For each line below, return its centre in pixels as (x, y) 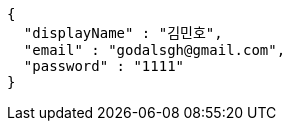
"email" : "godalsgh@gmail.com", (154, 50)
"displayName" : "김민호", (123, 33)
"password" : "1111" (104, 66)
